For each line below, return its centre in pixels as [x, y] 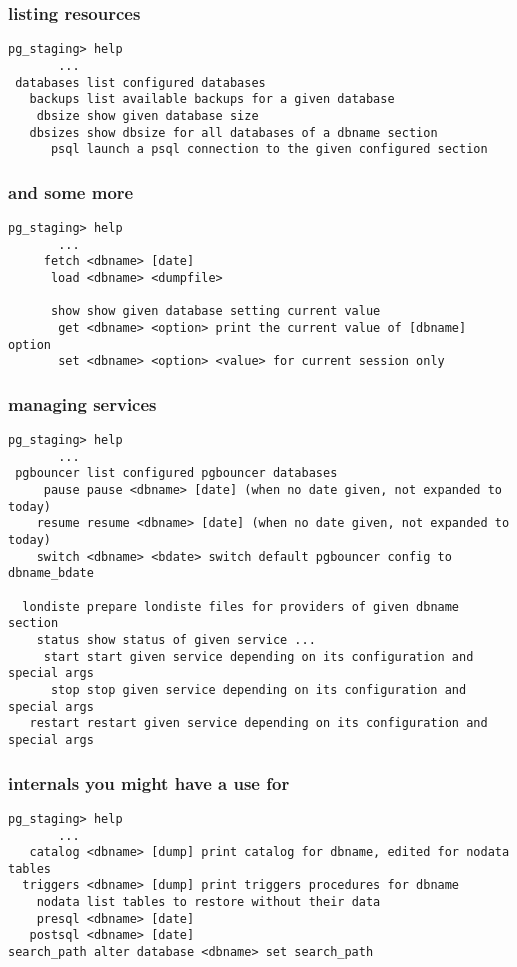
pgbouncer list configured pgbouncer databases [176, 473]
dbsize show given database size [147, 115]
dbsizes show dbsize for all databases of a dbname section [233, 132]
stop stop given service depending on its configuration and [258, 690]
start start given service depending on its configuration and [258, 656]
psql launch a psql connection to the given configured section [269, 149]
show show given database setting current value [215, 311]
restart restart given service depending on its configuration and [258, 723]
